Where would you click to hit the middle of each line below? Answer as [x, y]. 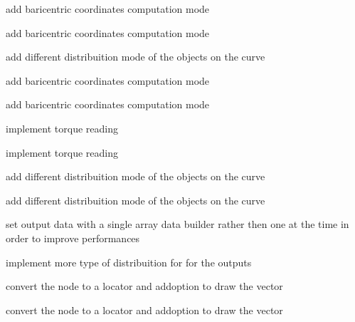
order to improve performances [73, 238]
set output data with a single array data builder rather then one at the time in [177, 224]
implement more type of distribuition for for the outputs [129, 262]
